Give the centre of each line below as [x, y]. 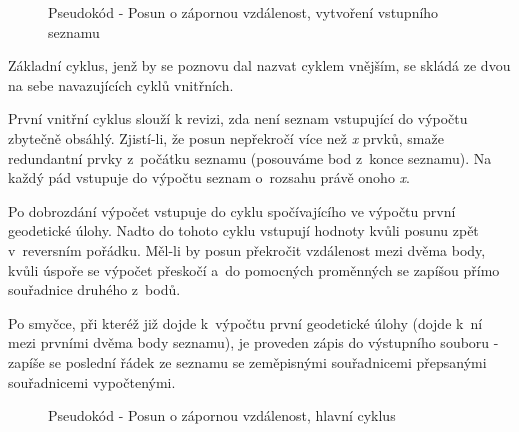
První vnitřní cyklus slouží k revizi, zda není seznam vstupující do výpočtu [238, 118]
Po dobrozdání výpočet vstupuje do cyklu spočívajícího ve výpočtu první [232, 210]
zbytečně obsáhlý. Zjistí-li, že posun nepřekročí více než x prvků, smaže [226, 137]
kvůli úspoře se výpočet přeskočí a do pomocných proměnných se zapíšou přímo [254, 269]
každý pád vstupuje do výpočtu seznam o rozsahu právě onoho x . [209, 177]
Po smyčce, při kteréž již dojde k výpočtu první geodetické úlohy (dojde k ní [245, 322]
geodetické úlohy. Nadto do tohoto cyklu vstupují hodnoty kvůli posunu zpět [243, 230]
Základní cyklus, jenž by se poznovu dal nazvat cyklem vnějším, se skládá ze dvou [259, 65]
